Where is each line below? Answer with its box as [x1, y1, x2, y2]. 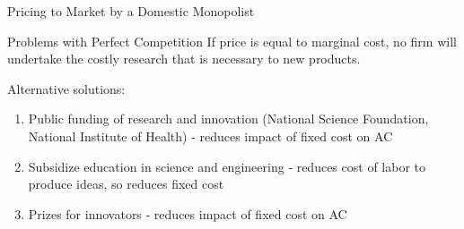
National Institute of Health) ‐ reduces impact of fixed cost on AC [28, 126, 393, 145]
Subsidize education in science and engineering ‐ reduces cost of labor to [28, 157, 425, 175]
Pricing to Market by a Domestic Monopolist [7, 2, 255, 20]
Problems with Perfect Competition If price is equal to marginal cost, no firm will [7, 31, 457, 50]
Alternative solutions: [7, 79, 126, 98]
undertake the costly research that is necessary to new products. [7, 49, 361, 68]
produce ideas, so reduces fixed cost [28, 174, 224, 193]
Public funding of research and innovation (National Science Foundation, [28, 109, 429, 128]
